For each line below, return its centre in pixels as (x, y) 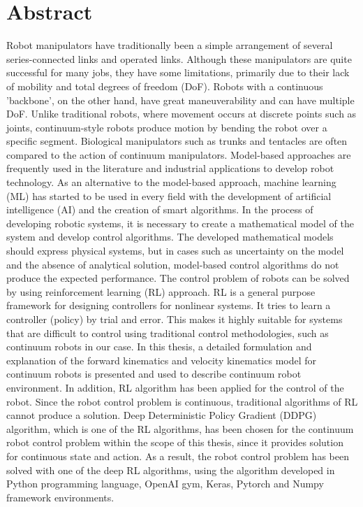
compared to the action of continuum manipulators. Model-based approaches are (179, 154)
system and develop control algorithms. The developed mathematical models (170, 237)
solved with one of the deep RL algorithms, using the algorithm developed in (171, 470)
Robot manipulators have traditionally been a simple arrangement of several (170, 45)
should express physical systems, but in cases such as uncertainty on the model (175, 251)
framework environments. (60, 497)
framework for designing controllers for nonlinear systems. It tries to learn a (169, 305)
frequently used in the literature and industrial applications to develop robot (170, 168)
